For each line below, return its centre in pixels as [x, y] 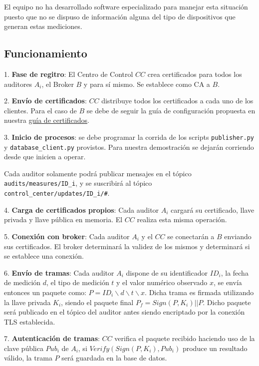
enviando [238, 236]
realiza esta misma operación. [182, 219]
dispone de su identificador [167, 272]
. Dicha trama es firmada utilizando [199, 292]
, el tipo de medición [78, 282]
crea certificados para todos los [195, 74]
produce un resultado [215, 348]
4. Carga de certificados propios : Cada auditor [82, 209]
